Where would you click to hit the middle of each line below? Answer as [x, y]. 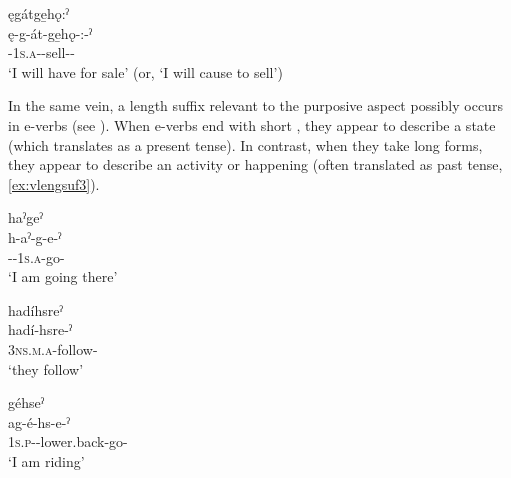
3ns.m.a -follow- [53, 348]
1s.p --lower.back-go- [68, 441]
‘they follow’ [46, 368]
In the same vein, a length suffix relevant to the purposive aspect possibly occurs [255, 105]
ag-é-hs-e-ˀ [39, 421]
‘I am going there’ [63, 276]
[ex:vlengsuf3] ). [54, 183]
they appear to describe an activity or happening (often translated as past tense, [255, 164]
